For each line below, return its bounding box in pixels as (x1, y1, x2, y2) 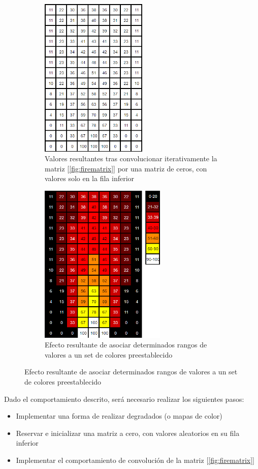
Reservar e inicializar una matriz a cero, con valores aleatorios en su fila (16, 427, 240, 438)
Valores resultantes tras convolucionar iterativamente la (45, 153, 217, 164)
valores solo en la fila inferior (45, 173, 135, 184)
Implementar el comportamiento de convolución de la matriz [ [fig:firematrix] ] (16, 455, 255, 465)
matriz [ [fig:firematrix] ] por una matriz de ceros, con (45, 163, 207, 173)
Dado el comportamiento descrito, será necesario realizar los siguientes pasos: (4, 393, 244, 404)
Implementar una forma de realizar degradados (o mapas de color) (16, 411, 222, 421)
